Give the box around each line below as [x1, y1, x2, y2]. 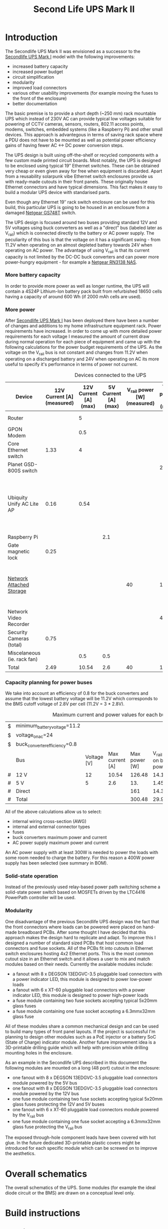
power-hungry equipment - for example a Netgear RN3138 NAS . [5, 259, 137, 265]
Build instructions [5, 1207, 80, 1219]
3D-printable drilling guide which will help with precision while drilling [5, 1044, 148, 1051]
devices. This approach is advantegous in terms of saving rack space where [5, 131, 162, 137]
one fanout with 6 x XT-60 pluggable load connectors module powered [12, 1106, 159, 1112]
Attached [7, 581, 29, 588]
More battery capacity [5, 272, 61, 279]
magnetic [7, 548, 30, 555]
